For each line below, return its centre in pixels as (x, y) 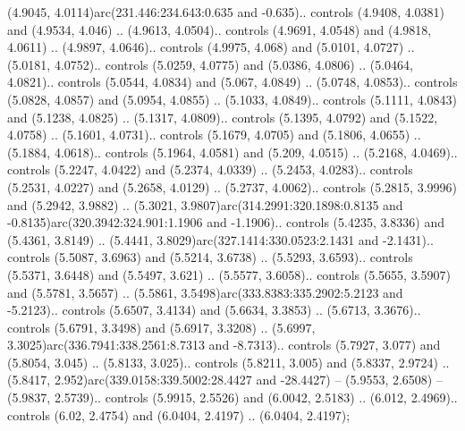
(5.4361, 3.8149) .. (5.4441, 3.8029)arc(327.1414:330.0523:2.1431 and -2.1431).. (220, 239)
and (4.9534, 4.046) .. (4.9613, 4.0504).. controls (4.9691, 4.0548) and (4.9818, (220, 29)
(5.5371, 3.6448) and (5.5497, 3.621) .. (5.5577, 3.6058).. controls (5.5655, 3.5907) (229, 274)
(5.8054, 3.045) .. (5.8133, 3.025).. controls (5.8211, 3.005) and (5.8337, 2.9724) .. (228, 362)
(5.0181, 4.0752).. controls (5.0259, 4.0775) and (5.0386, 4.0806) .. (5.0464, (210, 64)
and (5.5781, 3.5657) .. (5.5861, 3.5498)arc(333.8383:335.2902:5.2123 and (205, 292)
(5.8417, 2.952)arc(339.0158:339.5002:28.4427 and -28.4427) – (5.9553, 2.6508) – (225, 380)
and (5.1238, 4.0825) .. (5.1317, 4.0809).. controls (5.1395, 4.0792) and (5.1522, (223, 117)
